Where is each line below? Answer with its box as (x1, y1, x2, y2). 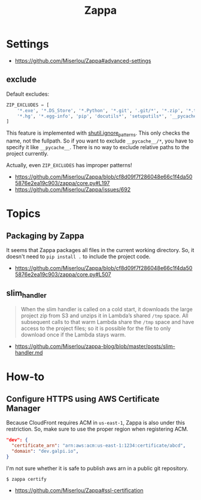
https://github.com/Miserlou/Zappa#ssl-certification (14, 486, 144, 494)
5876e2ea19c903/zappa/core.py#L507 (14, 271, 112, 278)
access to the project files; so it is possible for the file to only (20, 325, 171, 332)
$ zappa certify (6, 476, 47, 482)
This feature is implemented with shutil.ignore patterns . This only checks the (6, 129, 190, 138)
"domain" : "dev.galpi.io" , (11, 448, 79, 454)
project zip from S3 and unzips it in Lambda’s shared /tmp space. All (20, 312, 188, 319)
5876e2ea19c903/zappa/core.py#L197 (14, 180, 110, 187)
